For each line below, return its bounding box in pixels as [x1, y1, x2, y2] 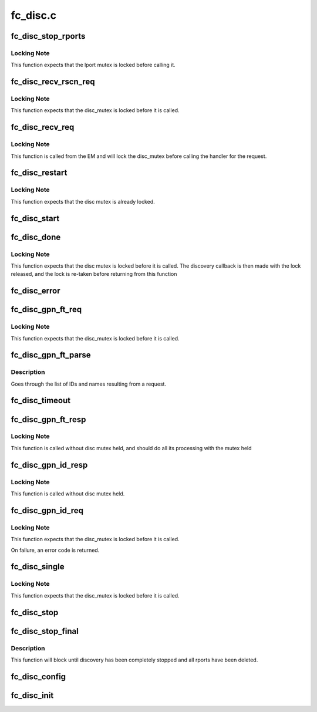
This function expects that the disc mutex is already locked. [11, 198, 155, 205]
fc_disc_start [11, 213, 60, 223]
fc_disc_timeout [11, 396, 71, 406]
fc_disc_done [11, 232, 61, 242]
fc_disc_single [11, 562, 65, 572]
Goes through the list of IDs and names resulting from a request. [11, 380, 167, 387]
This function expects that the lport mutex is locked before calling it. [11, 62, 176, 69]
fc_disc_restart [11, 168, 68, 178]
